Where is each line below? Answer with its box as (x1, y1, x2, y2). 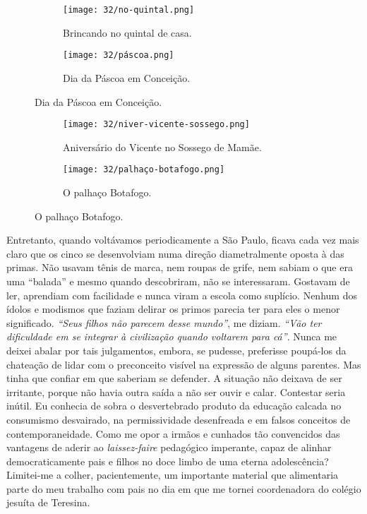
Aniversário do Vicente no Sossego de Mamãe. (63, 139, 262, 154)
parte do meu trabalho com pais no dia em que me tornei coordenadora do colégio (6, 481, 361, 496)
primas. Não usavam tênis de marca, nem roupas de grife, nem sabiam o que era (6, 260, 353, 275)
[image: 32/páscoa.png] (63, 50, 174, 61)
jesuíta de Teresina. (6, 495, 90, 510)
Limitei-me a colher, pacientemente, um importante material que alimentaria (6, 467, 339, 482)
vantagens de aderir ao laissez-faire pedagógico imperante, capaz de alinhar (6, 440, 332, 455)
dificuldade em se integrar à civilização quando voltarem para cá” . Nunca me (6, 329, 337, 344)
